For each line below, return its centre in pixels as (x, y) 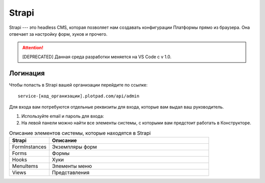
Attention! (33, 48)
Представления (71, 172)
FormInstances (29, 147)
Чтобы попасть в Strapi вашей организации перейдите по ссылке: (78, 85)
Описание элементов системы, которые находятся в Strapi (80, 133)
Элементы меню (72, 166)
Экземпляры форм (74, 147)
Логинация (27, 73)
